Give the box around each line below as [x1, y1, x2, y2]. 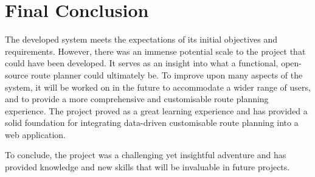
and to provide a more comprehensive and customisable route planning [5, 92, 269, 105]
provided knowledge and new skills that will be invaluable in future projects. [5, 161, 290, 173]
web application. [5, 128, 66, 141]
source [5, 68, 29, 81]
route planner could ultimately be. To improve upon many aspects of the [30, 68, 303, 81]
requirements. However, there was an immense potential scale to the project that [5, 44, 306, 57]
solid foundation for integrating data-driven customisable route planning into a [5, 116, 299, 129]
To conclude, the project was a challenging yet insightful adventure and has [5, 148, 286, 161]
